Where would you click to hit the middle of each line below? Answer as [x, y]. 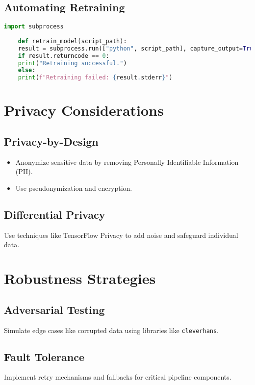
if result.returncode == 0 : [64, 56]
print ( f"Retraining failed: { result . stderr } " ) [95, 78]
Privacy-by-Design [51, 141]
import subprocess [34, 27]
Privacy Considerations [84, 110]
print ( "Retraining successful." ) [72, 63]
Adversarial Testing [54, 309]
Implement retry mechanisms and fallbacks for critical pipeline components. [118, 377]
